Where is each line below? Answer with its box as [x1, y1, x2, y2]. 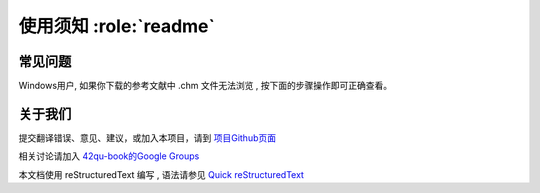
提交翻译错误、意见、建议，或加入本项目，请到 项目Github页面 [18, 131, 277, 144]
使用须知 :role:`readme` [18, 15, 215, 37]
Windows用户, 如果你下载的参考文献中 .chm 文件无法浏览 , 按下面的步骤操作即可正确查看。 [18, 80, 393, 92]
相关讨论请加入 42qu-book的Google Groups [18, 150, 200, 162]
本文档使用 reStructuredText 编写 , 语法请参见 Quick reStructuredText [18, 168, 305, 180]
